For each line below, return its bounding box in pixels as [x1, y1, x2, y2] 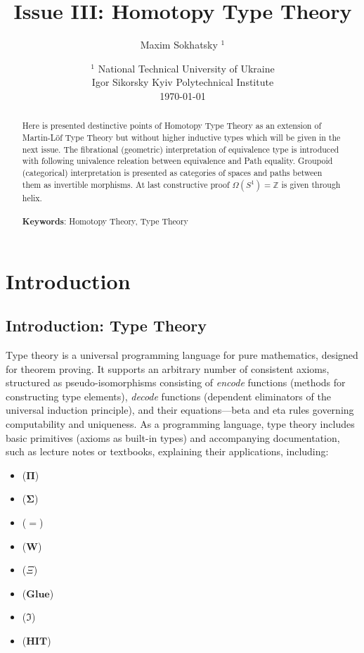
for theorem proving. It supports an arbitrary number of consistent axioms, [6, 361, 330, 376]
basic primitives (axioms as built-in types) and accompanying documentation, [6, 430, 340, 445]
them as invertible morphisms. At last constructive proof [22, 178, 230, 190]
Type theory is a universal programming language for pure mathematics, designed [6, 347, 358, 362]
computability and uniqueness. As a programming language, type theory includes [6, 416, 355, 431]
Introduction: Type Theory [6, 315, 207, 336]
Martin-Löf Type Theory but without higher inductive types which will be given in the [22, 131, 341, 143]
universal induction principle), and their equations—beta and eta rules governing [6, 402, 354, 417]
